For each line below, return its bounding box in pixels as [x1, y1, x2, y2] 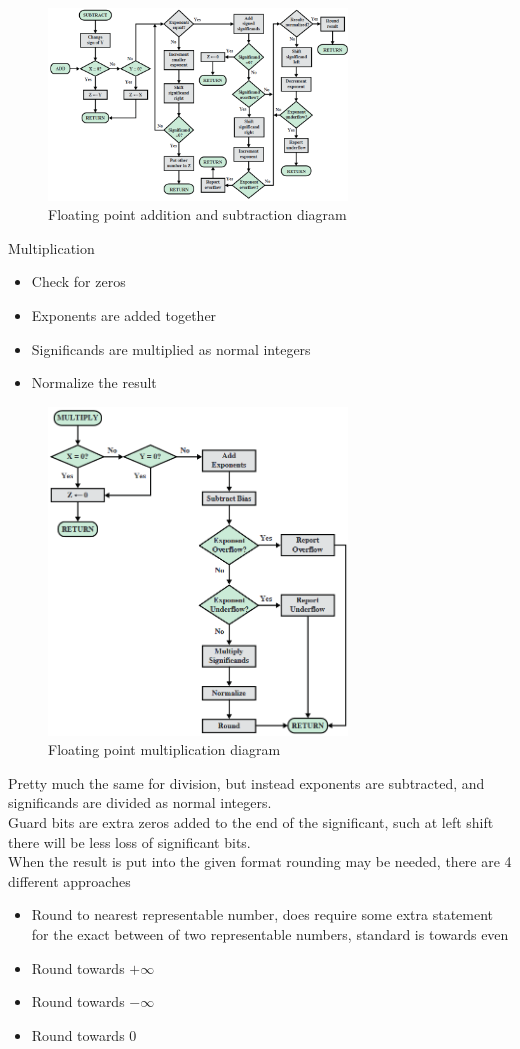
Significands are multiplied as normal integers [31, 338, 311, 359]
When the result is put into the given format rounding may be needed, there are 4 [8, 851, 512, 872]
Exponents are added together [31, 304, 217, 325]
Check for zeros [31, 271, 126, 292]
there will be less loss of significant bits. [8, 831, 251, 852]
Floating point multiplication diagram [48, 739, 281, 760]
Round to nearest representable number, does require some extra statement [31, 904, 494, 925]
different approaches [8, 870, 131, 891]
